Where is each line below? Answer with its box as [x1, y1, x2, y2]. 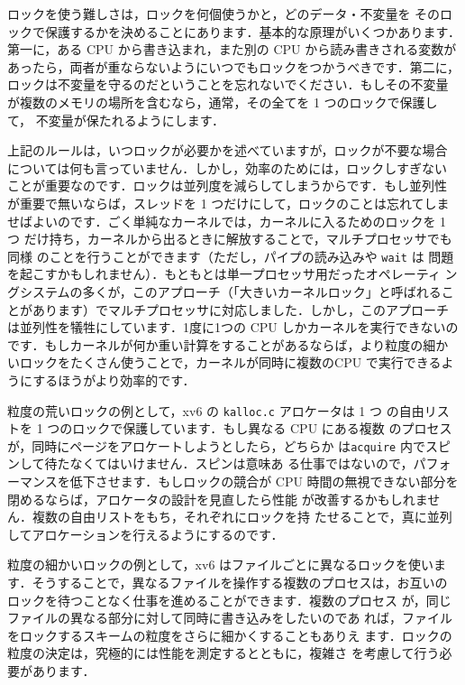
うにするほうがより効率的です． [7, 370, 196, 389]
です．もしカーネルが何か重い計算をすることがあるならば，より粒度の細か [7, 335, 449, 354]
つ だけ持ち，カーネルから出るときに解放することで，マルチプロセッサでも [7, 229, 452, 248]
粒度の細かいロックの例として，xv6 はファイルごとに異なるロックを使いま [7, 555, 447, 574]
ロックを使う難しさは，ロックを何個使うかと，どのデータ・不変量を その [7, 5, 441, 23]
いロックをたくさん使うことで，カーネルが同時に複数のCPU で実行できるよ [7, 353, 454, 372]
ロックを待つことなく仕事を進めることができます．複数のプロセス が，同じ [7, 590, 451, 609]
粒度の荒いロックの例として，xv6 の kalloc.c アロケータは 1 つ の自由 [7, 401, 424, 420]
